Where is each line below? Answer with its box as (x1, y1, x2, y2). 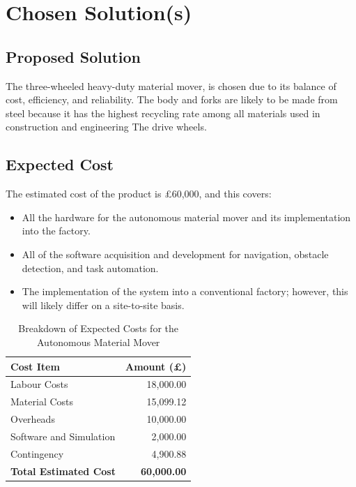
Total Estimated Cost (10, 463, 116, 478)
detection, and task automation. (22, 260, 159, 275)
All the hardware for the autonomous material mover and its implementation (22, 209, 351, 224)
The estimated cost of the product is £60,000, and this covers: (6, 186, 272, 201)
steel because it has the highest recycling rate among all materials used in (6, 105, 320, 120)
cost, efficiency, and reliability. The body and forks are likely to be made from (6, 92, 338, 107)
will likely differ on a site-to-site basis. (22, 297, 185, 312)
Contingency (10, 446, 64, 460)
